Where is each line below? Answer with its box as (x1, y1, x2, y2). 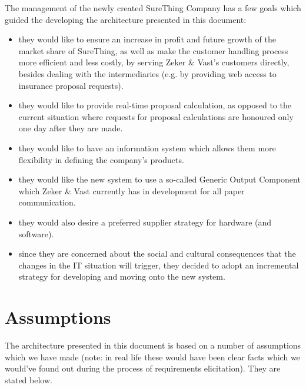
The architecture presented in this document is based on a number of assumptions (5, 339, 301, 351)
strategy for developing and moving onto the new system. (18, 270, 225, 283)
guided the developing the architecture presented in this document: (5, 13, 247, 25)
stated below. (5, 373, 52, 386)
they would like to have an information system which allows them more (18, 141, 276, 154)
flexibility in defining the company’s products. (18, 153, 184, 165)
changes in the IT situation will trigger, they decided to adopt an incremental (18, 258, 299, 271)
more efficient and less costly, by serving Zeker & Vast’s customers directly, (18, 56, 290, 68)
